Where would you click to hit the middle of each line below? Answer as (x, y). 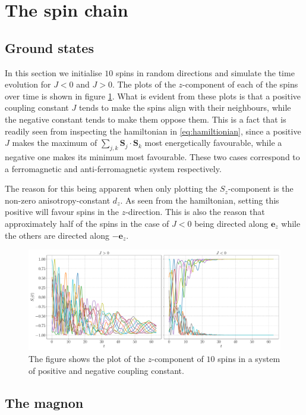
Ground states (49, 47)
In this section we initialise (53, 72)
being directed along (231, 223)
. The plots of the (144, 84)
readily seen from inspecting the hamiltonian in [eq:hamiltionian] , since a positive (153, 131)
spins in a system (249, 359)
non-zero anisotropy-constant (58, 200)
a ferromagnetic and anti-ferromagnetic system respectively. (113, 168)
